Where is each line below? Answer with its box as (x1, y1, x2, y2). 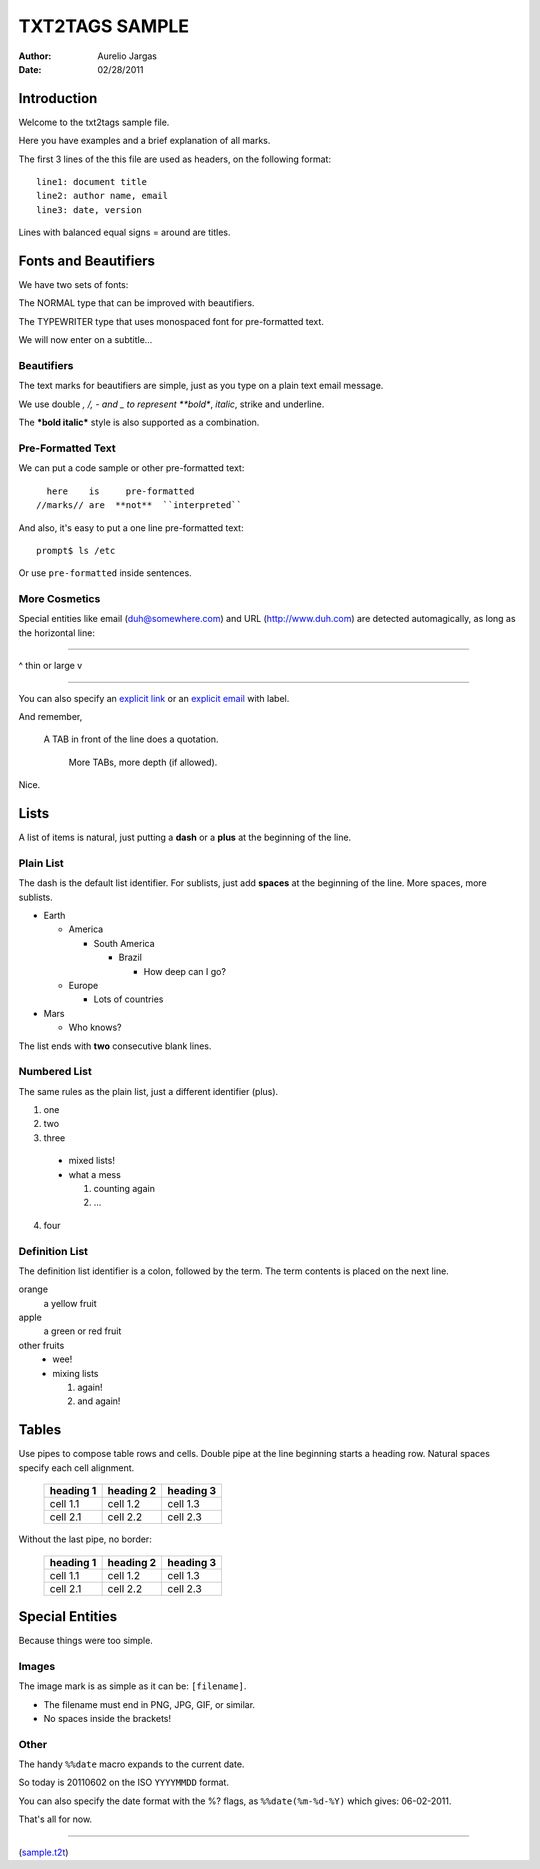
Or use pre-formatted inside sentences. (18, 567, 192, 579)
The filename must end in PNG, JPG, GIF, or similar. (43, 1698, 255, 1710)
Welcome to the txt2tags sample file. (18, 116, 170, 128)
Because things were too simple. (18, 1635, 154, 1647)
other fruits (18, 1339, 65, 1351)
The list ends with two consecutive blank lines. (18, 1040, 212, 1052)
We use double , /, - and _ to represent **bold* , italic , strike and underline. (18, 398, 325, 410)
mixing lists (52, 1367, 99, 1379)
